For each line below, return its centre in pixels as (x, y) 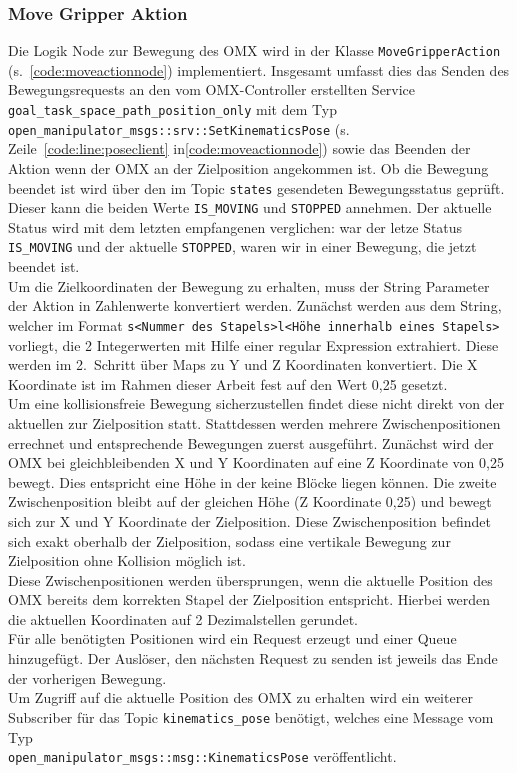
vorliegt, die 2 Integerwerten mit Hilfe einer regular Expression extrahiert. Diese (253, 344)
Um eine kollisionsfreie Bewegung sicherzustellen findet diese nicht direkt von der (256, 403)
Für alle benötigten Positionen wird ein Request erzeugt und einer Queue (232, 638)
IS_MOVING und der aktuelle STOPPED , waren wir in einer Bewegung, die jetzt (242, 246)
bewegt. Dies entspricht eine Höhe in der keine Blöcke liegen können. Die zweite (252, 481)
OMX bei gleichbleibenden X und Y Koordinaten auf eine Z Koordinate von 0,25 (256, 462)
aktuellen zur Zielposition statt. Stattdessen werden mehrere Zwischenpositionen (254, 422)
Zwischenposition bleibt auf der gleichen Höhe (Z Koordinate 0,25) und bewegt (250, 501)
